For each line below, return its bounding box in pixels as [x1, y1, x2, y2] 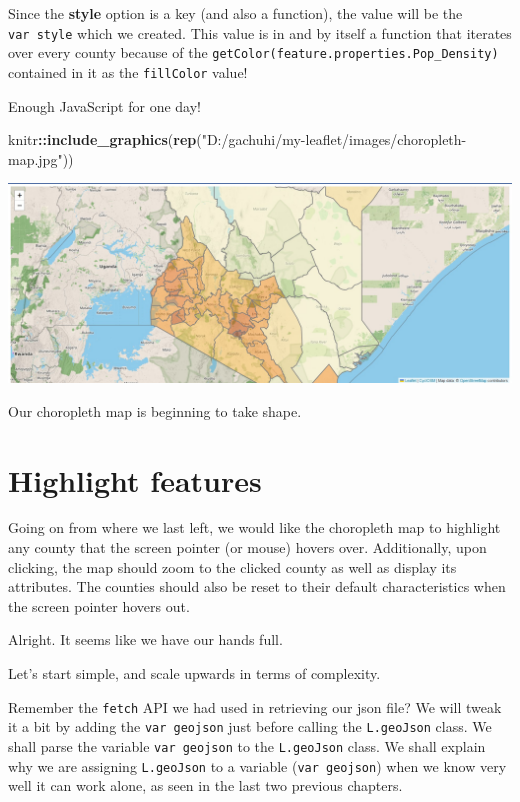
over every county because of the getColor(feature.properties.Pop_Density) [8, 42, 499, 63]
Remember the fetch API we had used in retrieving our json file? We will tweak [8, 696, 502, 717]
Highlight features [8, 459, 262, 500]
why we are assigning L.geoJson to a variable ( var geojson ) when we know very [8, 755, 507, 776]
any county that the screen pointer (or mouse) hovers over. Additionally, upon [8, 537, 487, 558]
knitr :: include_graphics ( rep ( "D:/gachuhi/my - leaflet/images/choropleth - [8, 129, 467, 150]
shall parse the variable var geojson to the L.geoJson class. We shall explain [8, 735, 486, 756]
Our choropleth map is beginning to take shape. [8, 400, 302, 421]
